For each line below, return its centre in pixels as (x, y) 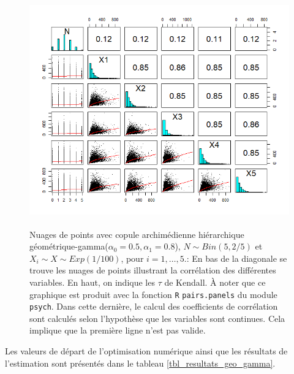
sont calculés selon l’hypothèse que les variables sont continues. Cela (157, 318)
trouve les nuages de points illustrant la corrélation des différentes (153, 270)
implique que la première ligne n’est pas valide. (118, 330)
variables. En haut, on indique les (92, 282)
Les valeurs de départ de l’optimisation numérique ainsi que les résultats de (146, 351)
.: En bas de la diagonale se (236, 258)
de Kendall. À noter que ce (215, 282)
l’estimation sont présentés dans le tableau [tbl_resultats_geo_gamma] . (140, 363)
